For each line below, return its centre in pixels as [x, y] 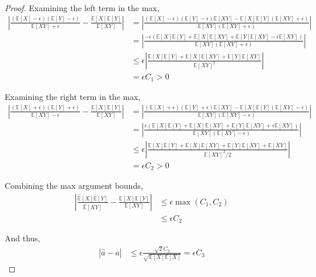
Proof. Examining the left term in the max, [82, 8]
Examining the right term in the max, [73, 97]
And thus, [22, 238]
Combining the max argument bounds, [74, 186]
